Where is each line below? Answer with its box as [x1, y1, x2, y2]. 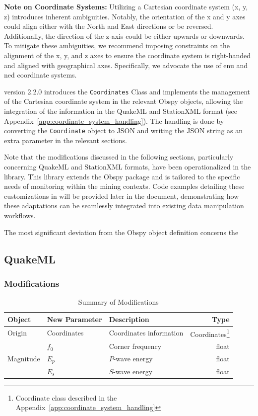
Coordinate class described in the [15, 392, 117, 403]
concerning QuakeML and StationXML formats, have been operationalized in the [4, 162, 251, 172]
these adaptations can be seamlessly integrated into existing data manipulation [4, 200, 244, 211]
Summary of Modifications [78, 297, 159, 307]
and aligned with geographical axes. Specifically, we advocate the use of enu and [4, 60, 248, 70]
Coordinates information [109, 328, 184, 338]
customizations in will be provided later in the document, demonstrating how [4, 190, 239, 201]
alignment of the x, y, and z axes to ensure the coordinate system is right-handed [4, 50, 251, 60]
